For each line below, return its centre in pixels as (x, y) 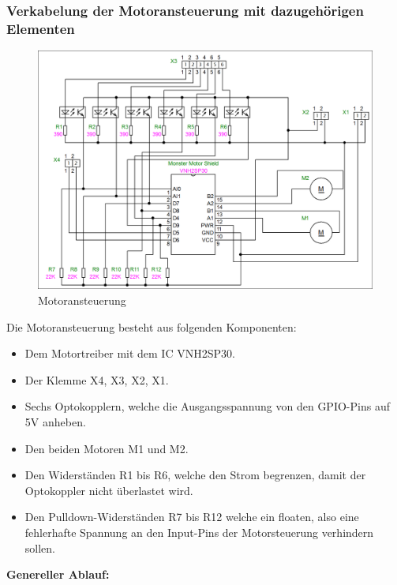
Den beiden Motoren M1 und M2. (107, 448)
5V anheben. (55, 421)
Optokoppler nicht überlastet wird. (109, 490)
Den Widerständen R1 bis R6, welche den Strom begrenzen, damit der (195, 475)
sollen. (40, 547)
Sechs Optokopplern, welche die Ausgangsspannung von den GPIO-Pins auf (207, 406)
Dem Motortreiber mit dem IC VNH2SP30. (130, 353)
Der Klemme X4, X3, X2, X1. (97, 379)
